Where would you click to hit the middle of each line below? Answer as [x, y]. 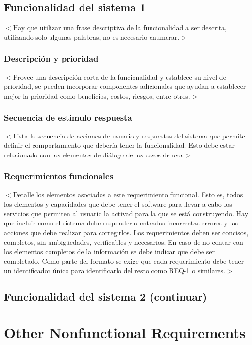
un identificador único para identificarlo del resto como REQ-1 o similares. [115, 270]
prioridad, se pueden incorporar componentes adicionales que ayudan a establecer [125, 86]
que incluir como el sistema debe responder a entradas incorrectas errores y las [121, 223]
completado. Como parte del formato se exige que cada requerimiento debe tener [124, 261]
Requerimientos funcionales [59, 176]
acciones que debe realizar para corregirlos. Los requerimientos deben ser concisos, [126, 232]
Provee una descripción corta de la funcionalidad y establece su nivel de [119, 77]
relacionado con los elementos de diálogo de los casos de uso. [94, 154]
